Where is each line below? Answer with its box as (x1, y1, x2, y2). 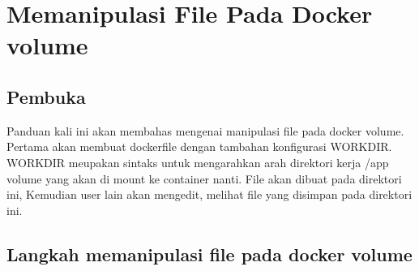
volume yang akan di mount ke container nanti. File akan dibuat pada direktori (6, 170, 402, 187)
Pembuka (6, 84, 86, 109)
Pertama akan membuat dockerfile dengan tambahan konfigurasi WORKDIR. (6, 138, 392, 155)
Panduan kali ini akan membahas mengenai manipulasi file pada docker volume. (6, 122, 404, 139)
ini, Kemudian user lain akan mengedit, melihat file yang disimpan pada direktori (6, 186, 413, 203)
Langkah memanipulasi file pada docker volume (6, 241, 413, 266)
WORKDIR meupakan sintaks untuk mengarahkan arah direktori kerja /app (6, 153, 389, 170)
